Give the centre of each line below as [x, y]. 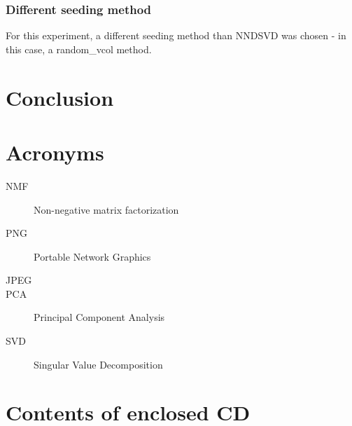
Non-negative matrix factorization [106, 209]
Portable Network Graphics [92, 256]
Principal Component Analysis [99, 317]
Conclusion [60, 97]
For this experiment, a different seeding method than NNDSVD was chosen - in [176, 35]
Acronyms [55, 152]
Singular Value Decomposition [98, 364]
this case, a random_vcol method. [79, 49]
